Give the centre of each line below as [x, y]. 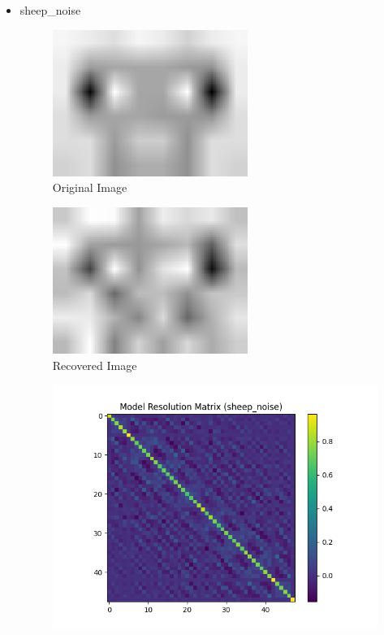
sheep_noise [50, 10]
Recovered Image [95, 365]
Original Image [90, 187]
